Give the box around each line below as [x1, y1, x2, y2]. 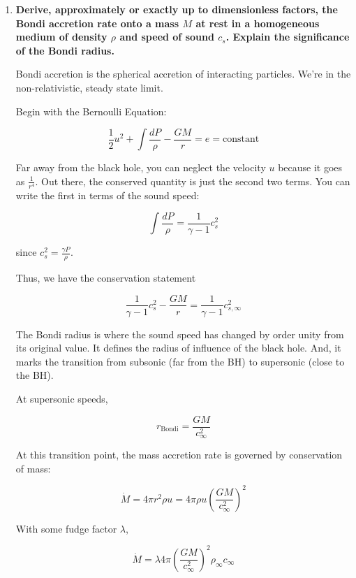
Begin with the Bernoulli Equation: [15, 103, 167, 118]
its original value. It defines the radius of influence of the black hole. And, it [15, 340, 341, 355]
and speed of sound [119, 29, 214, 44]
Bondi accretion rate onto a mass [15, 15, 179, 30]
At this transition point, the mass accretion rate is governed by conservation [15, 447, 343, 462]
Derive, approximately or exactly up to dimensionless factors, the [15, 2, 338, 16]
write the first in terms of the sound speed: [15, 187, 200, 202]
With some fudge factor [15, 521, 117, 535]
